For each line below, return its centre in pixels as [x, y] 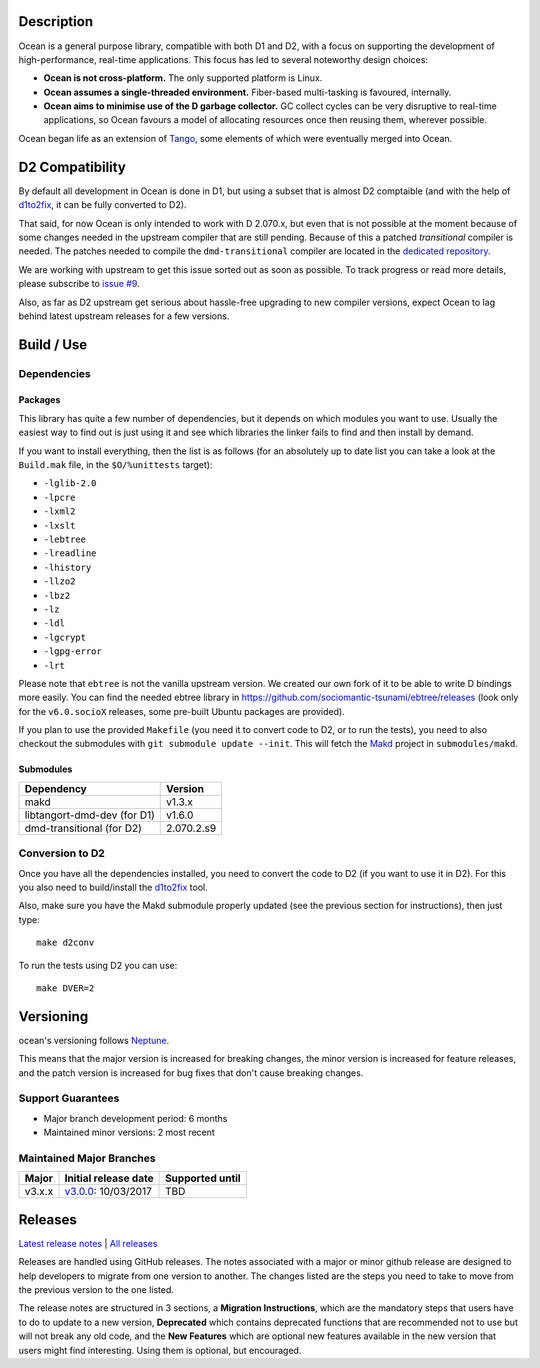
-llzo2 [59, 581]
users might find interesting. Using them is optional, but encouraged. [160, 1350]
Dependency [55, 788]
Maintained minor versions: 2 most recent [129, 1132]
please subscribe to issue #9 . [79, 284]
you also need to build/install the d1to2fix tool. [113, 887]
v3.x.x [39, 1192]
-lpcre [59, 497]
